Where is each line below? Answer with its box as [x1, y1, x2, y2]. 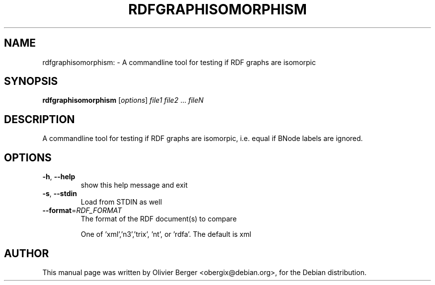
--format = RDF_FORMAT [42, 206, 122, 215]
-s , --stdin [42, 189, 77, 198]
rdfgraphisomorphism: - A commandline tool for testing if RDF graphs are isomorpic [42, 58, 316, 67]
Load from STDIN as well [80, 198, 162, 207]
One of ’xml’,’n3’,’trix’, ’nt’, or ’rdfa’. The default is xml [80, 230, 251, 239]
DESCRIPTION [4, 113, 75, 126]
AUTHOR [4, 247, 49, 260]
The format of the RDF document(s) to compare [80, 214, 237, 223]
